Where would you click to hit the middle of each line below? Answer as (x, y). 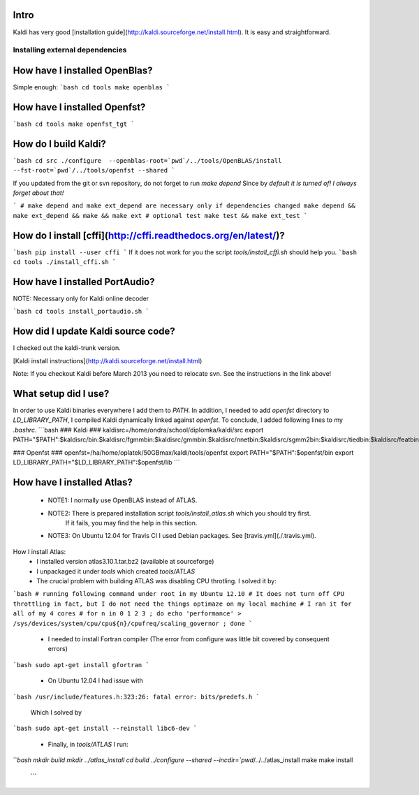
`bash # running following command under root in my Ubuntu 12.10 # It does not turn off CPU (179, 594)
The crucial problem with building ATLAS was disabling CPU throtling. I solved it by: (157, 581)
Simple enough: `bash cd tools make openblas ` (91, 87)
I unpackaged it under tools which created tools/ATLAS (116, 571)
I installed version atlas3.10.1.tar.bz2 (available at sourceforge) (125, 562)
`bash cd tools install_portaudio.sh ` (81, 312)
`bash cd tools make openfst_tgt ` (74, 124)
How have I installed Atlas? (73, 482)
